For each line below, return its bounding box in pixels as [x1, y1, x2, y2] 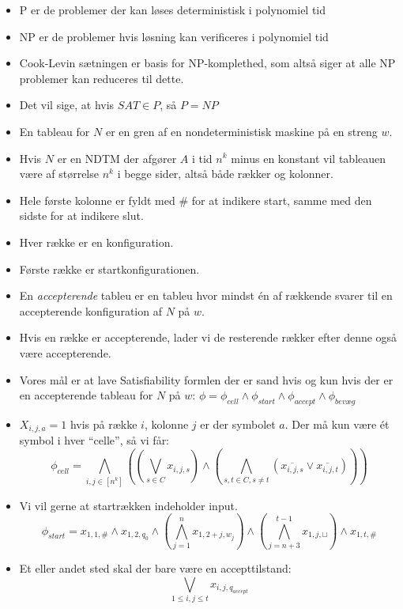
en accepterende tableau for [19, 387, 153, 403]
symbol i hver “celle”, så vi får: [19, 432, 170, 448]
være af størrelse [19, 165, 99, 182]
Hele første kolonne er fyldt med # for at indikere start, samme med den [19, 191, 372, 208]
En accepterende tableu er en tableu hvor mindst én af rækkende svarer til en [19, 287, 393, 304]
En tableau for [19, 123, 90, 139]
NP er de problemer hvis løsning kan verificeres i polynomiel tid [19, 28, 329, 44]
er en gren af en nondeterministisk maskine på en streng [105, 123, 378, 139]
